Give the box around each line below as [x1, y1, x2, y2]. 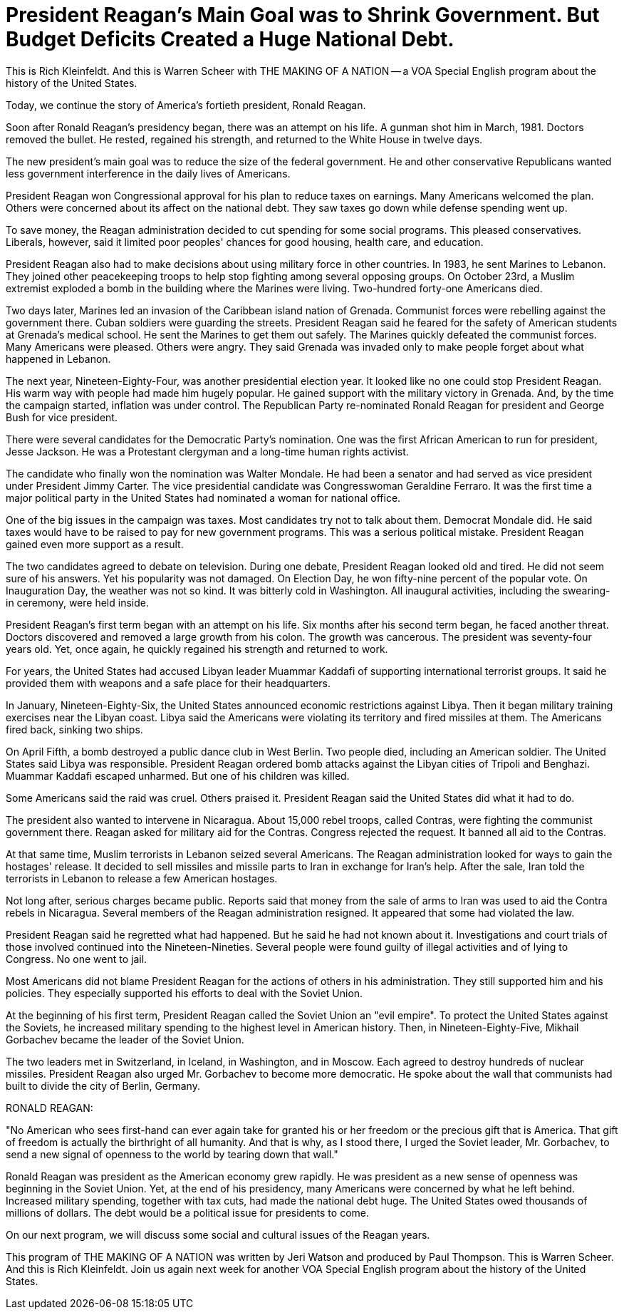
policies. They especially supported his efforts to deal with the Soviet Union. [6, 986, 363, 999]
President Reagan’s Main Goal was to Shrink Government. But [6, 3, 600, 27]
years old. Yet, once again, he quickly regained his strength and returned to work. [6, 642, 388, 655]
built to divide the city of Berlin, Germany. [6, 1079, 200, 1092]
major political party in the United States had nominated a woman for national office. [6, 491, 401, 504]
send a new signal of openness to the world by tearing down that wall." [6, 1148, 338, 1160]
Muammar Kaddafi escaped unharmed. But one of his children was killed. [6, 769, 350, 782]
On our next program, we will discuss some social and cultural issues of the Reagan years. [6, 1228, 430, 1241]
